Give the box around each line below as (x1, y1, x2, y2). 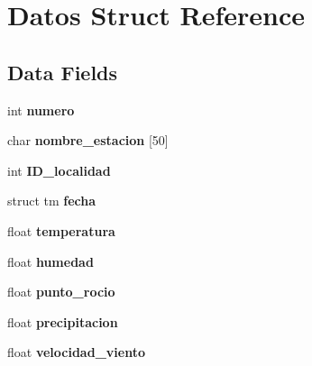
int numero (7, 100, 75, 119)
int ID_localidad (7, 160, 111, 179)
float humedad (7, 252, 94, 270)
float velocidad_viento (7, 343, 145, 361)
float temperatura (7, 221, 115, 240)
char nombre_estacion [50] (7, 131, 169, 150)
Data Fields (7, 58, 118, 86)
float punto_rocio (7, 282, 115, 301)
